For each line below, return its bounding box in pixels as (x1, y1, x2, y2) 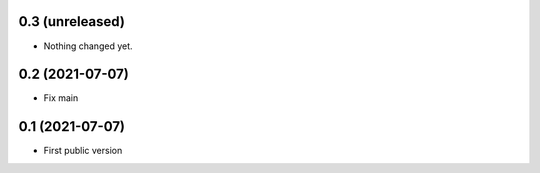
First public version (43, 145, 123, 157)
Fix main (43, 92, 79, 104)
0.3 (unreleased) (18, 13, 125, 30)
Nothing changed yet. (43, 40, 134, 52)
